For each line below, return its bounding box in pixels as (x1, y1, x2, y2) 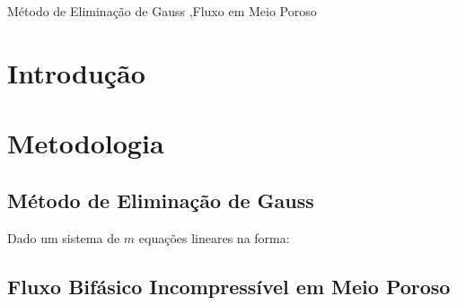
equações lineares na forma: (138, 228, 290, 247)
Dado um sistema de (7, 228, 120, 247)
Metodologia (7, 125, 164, 161)
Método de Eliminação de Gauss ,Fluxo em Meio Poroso (7, 2, 317, 20)
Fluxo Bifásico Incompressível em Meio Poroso (7, 272, 451, 300)
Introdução (7, 54, 145, 91)
